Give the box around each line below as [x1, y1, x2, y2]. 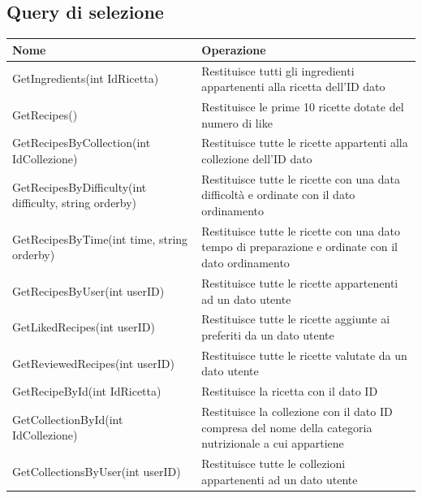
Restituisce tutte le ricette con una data [201, 170, 400, 187]
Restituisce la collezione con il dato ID [201, 403, 393, 420]
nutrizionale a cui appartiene [201, 435, 344, 452]
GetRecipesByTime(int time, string [12, 230, 188, 247]
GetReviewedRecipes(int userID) [12, 354, 174, 371]
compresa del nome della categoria [201, 418, 372, 435]
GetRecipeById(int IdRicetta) [12, 383, 161, 400]
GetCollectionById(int [12, 410, 123, 427]
